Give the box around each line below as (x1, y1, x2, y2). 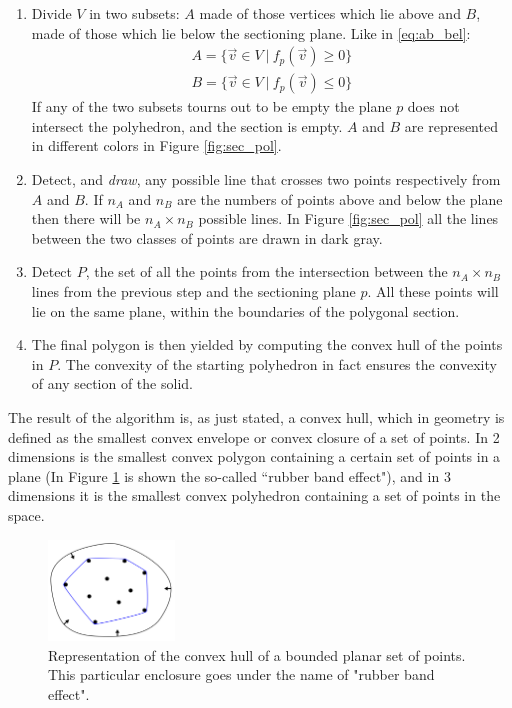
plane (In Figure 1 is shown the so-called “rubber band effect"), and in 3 (8, 465, 451, 486)
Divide (31, 3, 72, 23)
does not (407, 96, 460, 117)
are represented (404, 115, 498, 136)
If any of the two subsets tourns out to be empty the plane (31, 96, 392, 117)
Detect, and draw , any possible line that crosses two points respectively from (31, 169, 501, 190)
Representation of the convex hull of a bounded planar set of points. (48, 644, 466, 665)
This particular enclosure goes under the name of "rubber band (48, 664, 435, 685)
